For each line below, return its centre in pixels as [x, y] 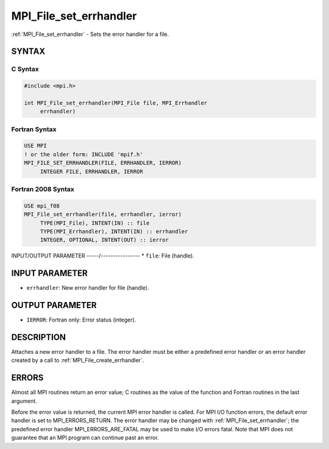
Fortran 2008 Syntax [43, 189]
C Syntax [25, 69]
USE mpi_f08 [42, 206]
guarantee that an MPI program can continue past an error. [85, 438]
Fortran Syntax [34, 129]
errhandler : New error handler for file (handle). [88, 288]
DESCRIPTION [39, 337]
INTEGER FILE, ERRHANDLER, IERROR [91, 171]
